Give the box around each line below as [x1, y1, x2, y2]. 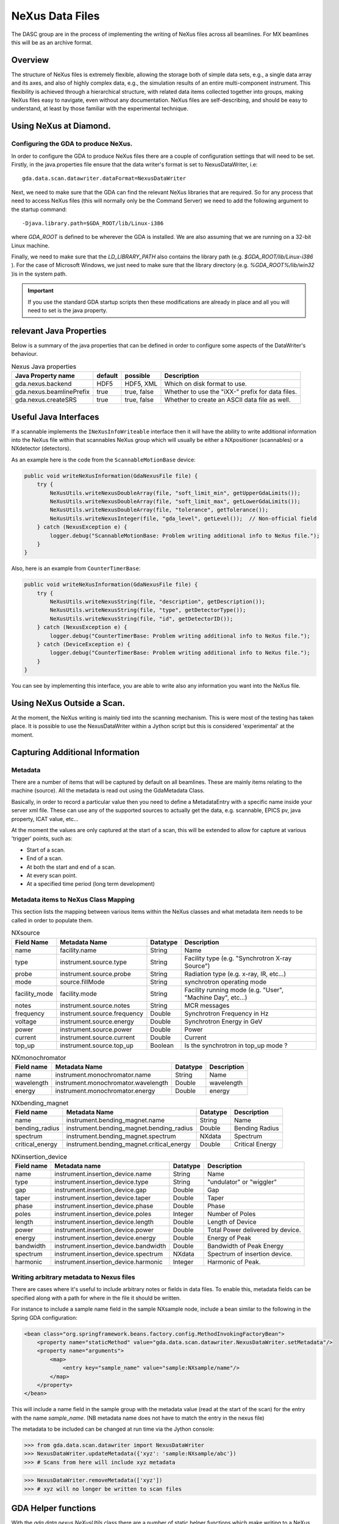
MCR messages [184, 1001, 230, 1009]
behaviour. [11, 351, 38, 358]
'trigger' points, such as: [11, 835, 73, 842]
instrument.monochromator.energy [55, 1086, 155, 1095]
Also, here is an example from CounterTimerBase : [11, 564, 141, 572]
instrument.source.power [60, 1025, 132, 1033]
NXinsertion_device [11, 1152, 67, 1161]
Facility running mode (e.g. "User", [184, 985, 284, 994]
